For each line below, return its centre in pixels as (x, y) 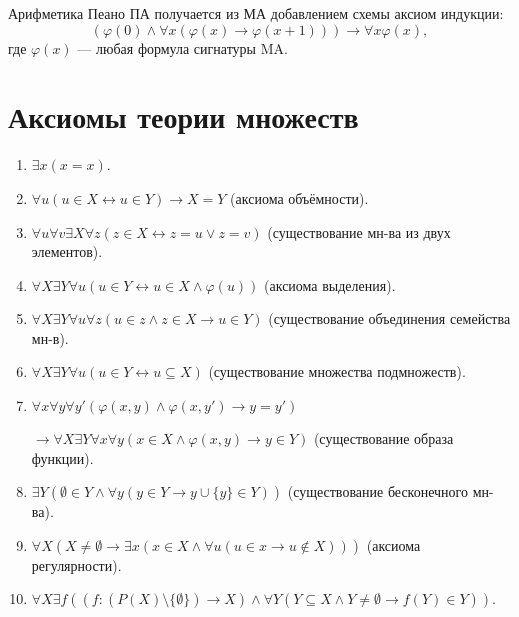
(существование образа (383, 438)
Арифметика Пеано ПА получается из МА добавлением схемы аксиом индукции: (256, 13)
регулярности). (76, 564)
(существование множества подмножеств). (337, 371)
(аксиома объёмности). (299, 197)
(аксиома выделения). (330, 284)
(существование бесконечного (377, 491)
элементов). (67, 251)
